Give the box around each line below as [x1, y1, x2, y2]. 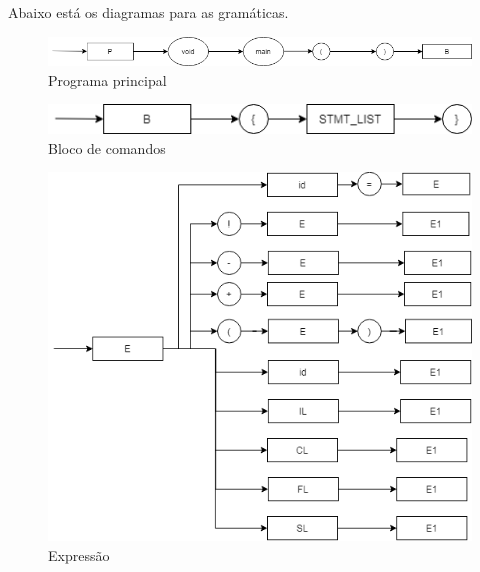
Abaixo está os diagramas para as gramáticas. [8, 2, 289, 22]
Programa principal [48, 69, 167, 90]
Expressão [48, 544, 110, 565]
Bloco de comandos [48, 137, 166, 158]
